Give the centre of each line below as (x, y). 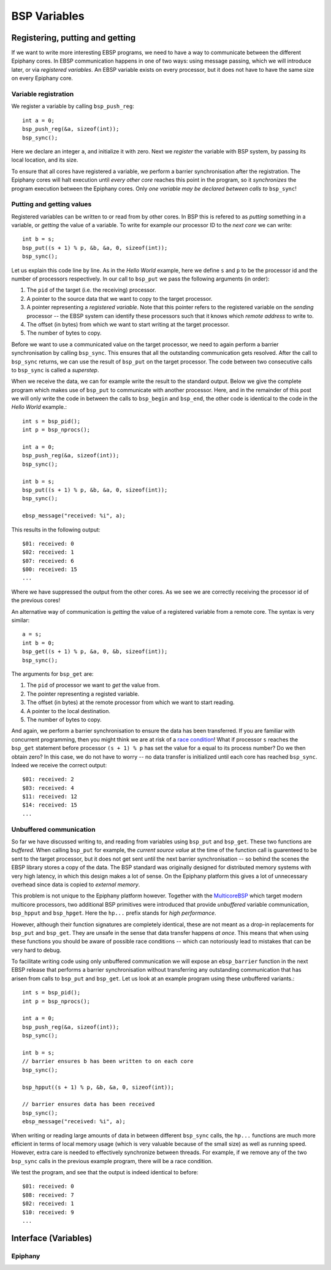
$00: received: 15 (50, 570)
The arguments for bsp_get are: (53, 674)
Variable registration (43, 94)
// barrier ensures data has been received (89, 1104)
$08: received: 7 (48, 1195)
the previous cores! (36, 600)
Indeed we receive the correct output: (59, 765)
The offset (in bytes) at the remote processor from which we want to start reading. (131, 702)
